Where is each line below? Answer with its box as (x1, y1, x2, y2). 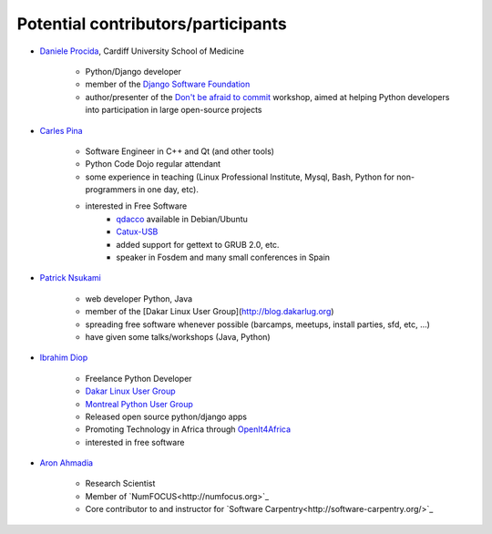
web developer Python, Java (85, 293, 193, 304)
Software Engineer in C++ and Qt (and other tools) (85, 146, 275, 157)
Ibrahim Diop (39, 352, 88, 364)
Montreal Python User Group (85, 398, 193, 409)
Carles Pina (39, 125, 83, 136)
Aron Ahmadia (39, 457, 94, 468)
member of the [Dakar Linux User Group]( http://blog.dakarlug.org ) (85, 306, 334, 317)
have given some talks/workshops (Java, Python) (85, 331, 271, 342)
